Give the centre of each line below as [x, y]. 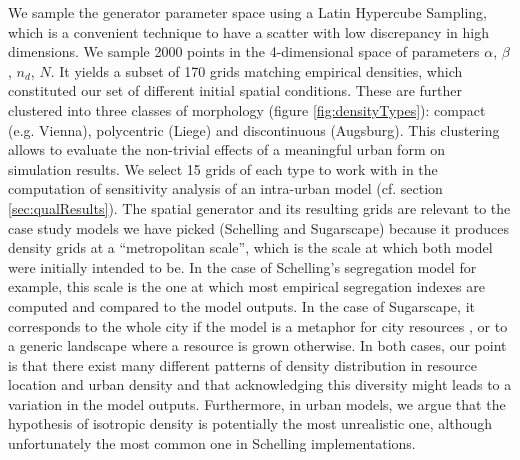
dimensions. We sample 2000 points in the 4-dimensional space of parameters [244, 51]
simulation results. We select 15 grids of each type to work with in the [223, 168]
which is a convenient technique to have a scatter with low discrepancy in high [248, 31]
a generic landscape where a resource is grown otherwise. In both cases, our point [257, 345]
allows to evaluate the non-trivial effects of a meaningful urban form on [226, 149]
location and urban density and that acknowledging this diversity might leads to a [260, 384]
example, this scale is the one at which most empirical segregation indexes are [246, 286]
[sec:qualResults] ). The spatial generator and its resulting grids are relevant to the [259, 207]
